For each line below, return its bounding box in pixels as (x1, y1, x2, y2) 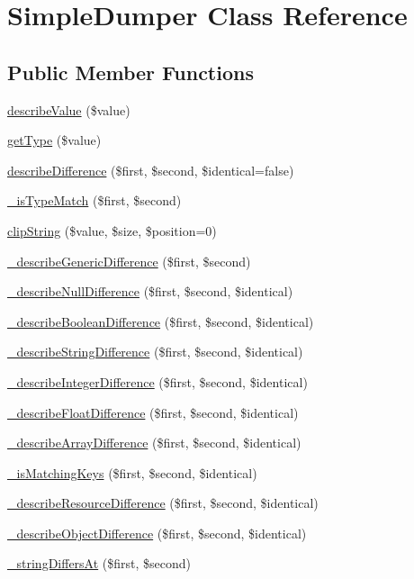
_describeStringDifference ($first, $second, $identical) (7, 342, 303, 361)
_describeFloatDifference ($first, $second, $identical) (7, 403, 299, 421)
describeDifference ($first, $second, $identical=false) (7, 160, 294, 179)
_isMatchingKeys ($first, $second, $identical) (7, 463, 257, 482)
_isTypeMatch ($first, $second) (7, 191, 182, 210)
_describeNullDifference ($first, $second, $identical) (7, 282, 293, 301)
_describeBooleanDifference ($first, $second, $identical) (7, 312, 314, 330)
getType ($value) (7, 131, 102, 149)
